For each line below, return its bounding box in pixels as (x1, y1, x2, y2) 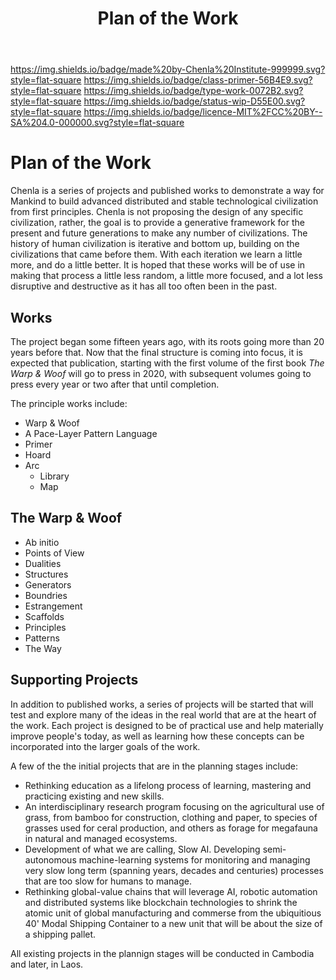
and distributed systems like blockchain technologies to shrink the (24, 896, 298, 908)
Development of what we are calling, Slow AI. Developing (24, 843, 261, 855)
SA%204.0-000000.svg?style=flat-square (10, 117, 185, 129)
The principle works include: (10, 397, 128, 409)
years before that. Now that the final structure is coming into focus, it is (10, 346, 303, 358)
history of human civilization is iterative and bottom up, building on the (10, 238, 300, 250)
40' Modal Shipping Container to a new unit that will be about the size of (24, 917, 323, 929)
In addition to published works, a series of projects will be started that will (10, 698, 314, 710)
